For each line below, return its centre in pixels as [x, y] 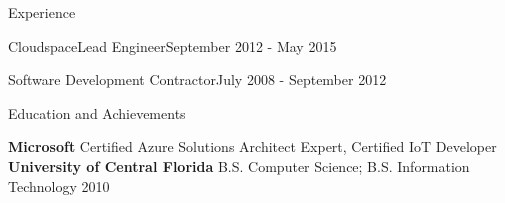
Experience [42, 12]
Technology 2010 [59, 185]
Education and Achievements [97, 112]
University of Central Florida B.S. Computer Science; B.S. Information [239, 165]
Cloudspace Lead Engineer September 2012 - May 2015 [172, 45]
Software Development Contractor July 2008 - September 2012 [197, 79]
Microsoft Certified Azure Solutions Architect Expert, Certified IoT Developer [252, 146]
